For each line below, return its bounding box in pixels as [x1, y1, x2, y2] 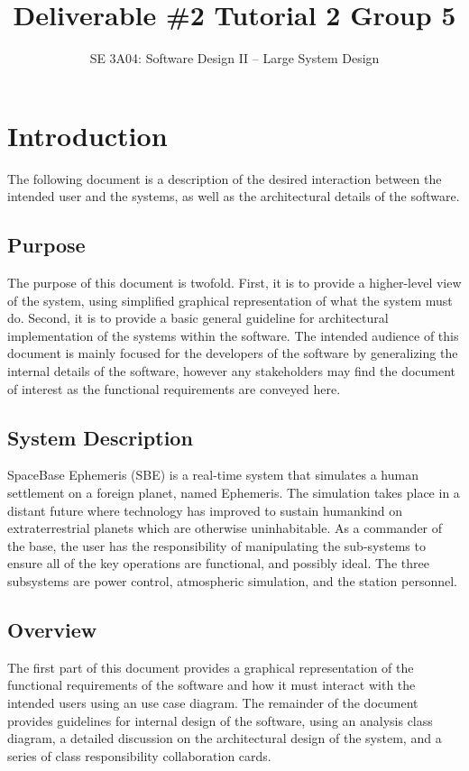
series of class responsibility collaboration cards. [7, 746, 271, 765]
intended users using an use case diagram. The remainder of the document [7, 693, 418, 711]
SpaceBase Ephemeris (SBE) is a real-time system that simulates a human [7, 465, 418, 484]
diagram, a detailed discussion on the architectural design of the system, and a [7, 729, 442, 748]
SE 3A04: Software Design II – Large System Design [89, 49, 380, 68]
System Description [7, 423, 193, 451]
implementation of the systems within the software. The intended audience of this [7, 326, 459, 344]
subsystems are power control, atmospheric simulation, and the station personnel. [7, 571, 457, 590]
